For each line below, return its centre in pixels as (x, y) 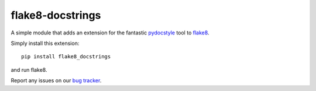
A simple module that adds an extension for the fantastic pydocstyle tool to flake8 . (110, 33)
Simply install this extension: (45, 43)
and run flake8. (29, 69)
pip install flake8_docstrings (66, 57)
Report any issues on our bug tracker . (56, 80)
